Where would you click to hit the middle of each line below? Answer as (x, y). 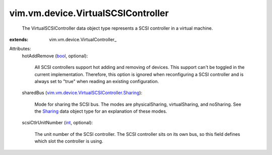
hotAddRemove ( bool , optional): (55, 56)
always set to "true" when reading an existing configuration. (97, 81)
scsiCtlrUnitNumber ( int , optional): (57, 123)
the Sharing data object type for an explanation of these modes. (101, 111)
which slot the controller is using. (69, 141)
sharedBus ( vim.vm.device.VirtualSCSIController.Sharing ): (82, 93)
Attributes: (20, 49)
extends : (19, 39)
